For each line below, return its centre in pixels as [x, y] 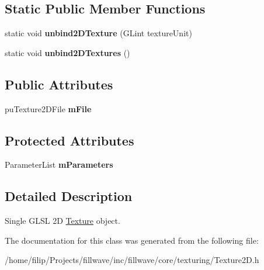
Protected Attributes [70, 140]
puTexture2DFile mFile [48, 108]
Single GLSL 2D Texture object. [62, 221]
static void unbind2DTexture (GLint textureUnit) [98, 33]
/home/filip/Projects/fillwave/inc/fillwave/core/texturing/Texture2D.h [132, 260]
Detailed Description [69, 196]
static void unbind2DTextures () [67, 52]
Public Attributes [59, 84]
